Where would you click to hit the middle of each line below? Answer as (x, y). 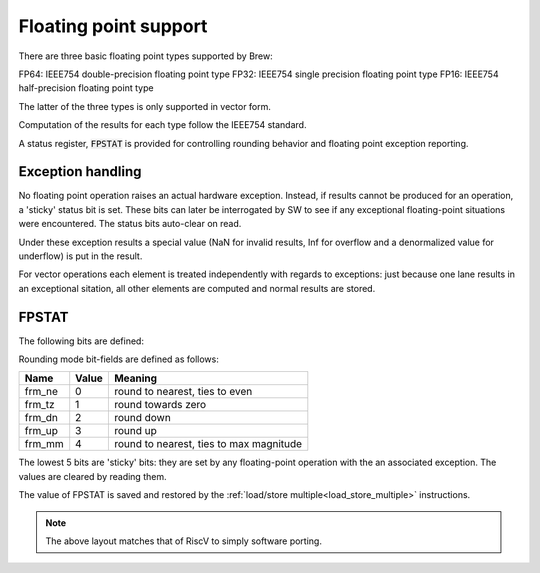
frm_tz (39, 405)
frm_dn (41, 418)
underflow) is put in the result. (80, 256)
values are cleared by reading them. (92, 476)
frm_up (41, 431)
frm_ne (41, 392)
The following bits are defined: (81, 341)
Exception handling (80, 171)
